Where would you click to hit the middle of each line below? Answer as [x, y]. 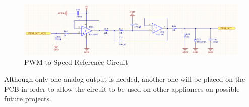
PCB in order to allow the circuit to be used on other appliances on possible [122, 89]
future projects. [28, 99]
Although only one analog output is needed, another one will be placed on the [125, 79]
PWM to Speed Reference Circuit [76, 62]
